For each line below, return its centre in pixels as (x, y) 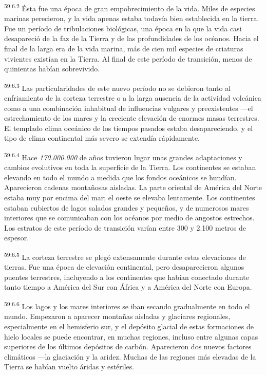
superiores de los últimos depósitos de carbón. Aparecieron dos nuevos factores (128, 346)
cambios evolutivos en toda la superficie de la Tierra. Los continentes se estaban (130, 167)
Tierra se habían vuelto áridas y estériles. (69, 367)
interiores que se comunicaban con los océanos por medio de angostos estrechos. (129, 218)
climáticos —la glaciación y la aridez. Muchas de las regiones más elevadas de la (130, 356)
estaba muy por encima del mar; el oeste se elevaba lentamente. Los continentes (130, 198)
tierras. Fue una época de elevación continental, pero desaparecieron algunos (124, 267)
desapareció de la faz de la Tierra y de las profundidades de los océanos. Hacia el (131, 38)
